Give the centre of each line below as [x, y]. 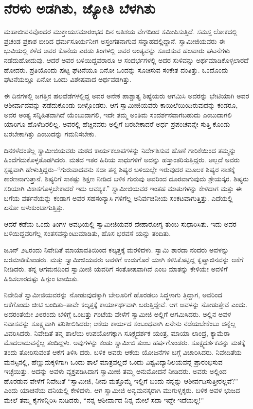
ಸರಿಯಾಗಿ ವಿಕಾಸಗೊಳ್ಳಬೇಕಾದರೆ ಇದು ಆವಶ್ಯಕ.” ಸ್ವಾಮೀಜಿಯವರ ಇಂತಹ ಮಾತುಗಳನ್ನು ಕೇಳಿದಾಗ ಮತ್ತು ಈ [123, 188]
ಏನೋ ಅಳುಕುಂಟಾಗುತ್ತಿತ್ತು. [34, 207]
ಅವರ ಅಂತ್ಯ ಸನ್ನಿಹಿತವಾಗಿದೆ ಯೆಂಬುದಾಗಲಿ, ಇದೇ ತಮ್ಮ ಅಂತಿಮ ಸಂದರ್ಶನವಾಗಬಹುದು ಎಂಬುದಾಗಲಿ [118, 114]
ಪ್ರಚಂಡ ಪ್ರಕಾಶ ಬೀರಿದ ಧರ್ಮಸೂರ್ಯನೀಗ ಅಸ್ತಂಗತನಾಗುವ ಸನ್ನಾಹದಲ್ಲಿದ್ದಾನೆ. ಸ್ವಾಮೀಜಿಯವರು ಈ [115, 41]
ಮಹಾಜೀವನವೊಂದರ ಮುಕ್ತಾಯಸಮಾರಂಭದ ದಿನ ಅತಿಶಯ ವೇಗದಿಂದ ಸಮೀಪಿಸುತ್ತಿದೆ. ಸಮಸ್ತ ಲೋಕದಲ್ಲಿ [121, 31]
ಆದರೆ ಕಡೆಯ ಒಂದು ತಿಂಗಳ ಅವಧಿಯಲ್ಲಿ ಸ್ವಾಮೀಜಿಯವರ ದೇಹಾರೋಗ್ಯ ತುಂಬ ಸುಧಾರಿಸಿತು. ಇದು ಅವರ [120, 224]
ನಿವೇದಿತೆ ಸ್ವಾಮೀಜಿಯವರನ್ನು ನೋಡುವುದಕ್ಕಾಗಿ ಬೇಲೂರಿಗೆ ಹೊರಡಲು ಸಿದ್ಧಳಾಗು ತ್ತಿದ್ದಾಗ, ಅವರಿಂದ [113, 295]
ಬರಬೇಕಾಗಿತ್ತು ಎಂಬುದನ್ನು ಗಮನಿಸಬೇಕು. [50, 134]
